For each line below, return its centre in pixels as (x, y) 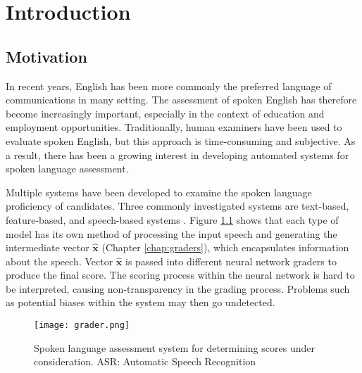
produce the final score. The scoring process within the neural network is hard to (180, 275)
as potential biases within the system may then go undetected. (141, 302)
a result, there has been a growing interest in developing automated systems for (177, 154)
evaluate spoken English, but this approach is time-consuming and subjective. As (181, 140)
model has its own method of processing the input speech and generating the (171, 233)
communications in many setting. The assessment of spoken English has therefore (181, 100)
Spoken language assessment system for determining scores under (174, 347)
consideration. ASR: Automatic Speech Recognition (145, 361)
